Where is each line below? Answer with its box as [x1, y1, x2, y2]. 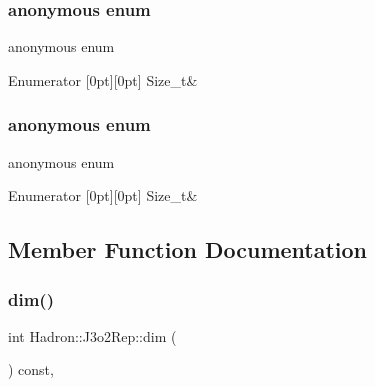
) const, [8, 359, 54, 380]
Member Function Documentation [8, 234, 368, 265]
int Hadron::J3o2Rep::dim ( [8, 325, 177, 346]
